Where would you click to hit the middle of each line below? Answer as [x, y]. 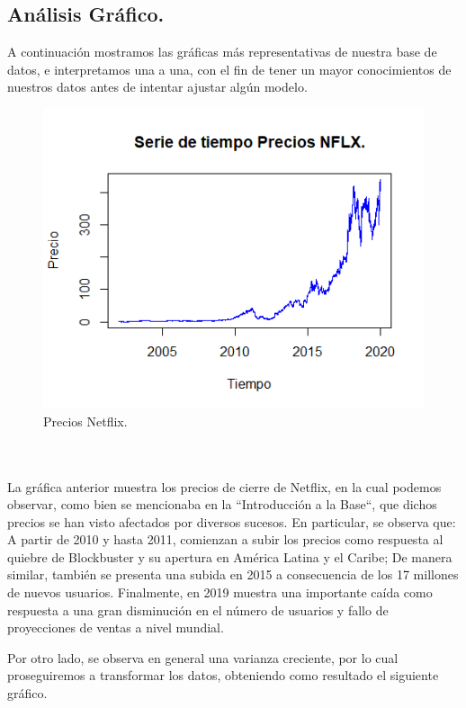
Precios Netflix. [85, 421]
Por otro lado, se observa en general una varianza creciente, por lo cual [203, 657]
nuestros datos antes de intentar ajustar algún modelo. [157, 87]
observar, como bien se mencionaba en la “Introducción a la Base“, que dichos [222, 504]
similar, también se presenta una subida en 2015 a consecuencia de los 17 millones [233, 574]
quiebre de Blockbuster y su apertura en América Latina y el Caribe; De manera [230, 556]
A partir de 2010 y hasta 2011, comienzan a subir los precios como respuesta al [225, 539]
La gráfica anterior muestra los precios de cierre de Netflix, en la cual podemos [224, 486]
